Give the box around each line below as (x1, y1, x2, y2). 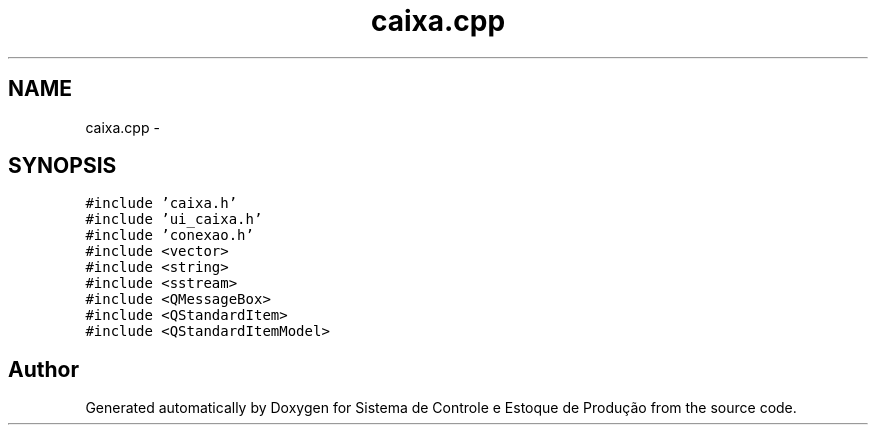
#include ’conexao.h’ (85, 227, 254, 244)
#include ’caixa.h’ (85, 195, 238, 212)
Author (8, 356, 79, 382)
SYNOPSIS (8, 153, 117, 179)
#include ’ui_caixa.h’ (85, 211, 263, 228)
